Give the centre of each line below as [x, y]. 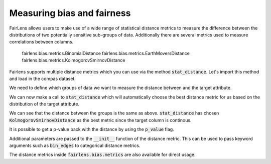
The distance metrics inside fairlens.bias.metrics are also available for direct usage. [102, 154]
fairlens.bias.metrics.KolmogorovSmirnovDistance [74, 60]
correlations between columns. [41, 42]
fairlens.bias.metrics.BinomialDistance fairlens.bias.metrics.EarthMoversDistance [106, 53]
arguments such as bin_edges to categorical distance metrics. [75, 145]
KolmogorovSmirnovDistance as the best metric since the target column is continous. [100, 120]
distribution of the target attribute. [44, 104]
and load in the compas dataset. [43, 78]
